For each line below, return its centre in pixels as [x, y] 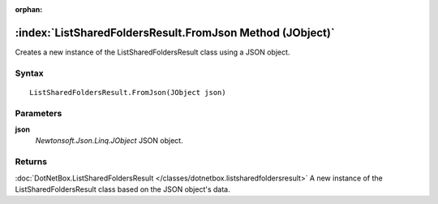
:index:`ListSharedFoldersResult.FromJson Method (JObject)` [175, 33]
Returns [31, 162]
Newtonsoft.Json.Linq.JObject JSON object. [109, 141]
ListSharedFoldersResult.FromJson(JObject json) [128, 92]
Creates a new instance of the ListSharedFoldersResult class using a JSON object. [152, 52]
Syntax [29, 73]
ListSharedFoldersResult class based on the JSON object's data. [122, 189]
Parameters [39, 113]
